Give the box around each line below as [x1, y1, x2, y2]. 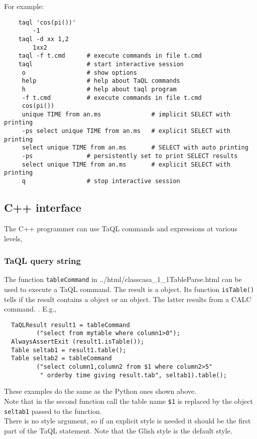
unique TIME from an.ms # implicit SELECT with [22, 110, 231, 118]
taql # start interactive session [18, 60, 184, 68]
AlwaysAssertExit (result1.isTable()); [11, 338, 145, 346]
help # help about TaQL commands [22, 77, 180, 85]
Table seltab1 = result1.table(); [11, 346, 126, 354]
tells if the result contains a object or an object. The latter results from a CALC [4, 294, 251, 304]
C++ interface [4, 200, 81, 215]
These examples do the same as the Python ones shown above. [4, 386, 196, 396]
